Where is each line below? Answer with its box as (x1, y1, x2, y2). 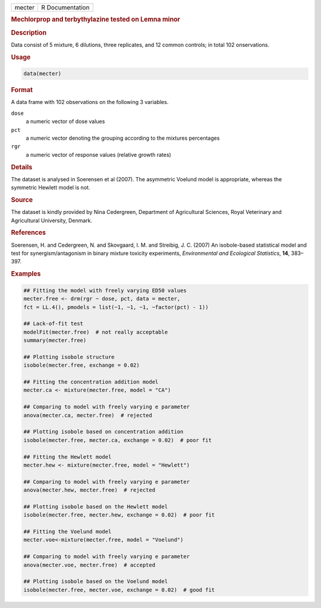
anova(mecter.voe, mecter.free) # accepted (23, 562, 156, 568)
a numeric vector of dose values (26, 118, 105, 125)
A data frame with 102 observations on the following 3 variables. (11, 99, 169, 106)
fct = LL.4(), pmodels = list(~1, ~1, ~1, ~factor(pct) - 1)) (23, 304, 209, 310)
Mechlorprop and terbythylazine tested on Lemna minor (11, 15, 181, 24)
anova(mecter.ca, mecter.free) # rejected (23, 412, 153, 418)
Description (11, 29, 47, 37)
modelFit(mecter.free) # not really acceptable (23, 329, 168, 335)
